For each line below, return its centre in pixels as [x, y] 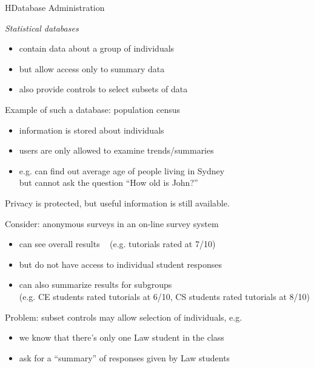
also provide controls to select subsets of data [103, 89]
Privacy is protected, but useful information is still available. [117, 203]
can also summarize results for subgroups [95, 285]
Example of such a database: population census [93, 109]
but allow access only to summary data [92, 68]
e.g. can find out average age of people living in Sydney [122, 170]
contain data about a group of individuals [97, 48]
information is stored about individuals [92, 130]
